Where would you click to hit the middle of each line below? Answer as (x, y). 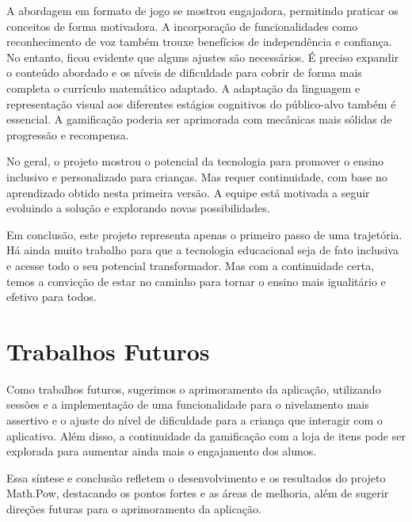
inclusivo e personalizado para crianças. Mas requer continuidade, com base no (197, 176)
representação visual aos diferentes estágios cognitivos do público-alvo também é (201, 103)
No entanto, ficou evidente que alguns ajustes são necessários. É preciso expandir (203, 57)
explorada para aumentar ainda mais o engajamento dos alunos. (162, 451)
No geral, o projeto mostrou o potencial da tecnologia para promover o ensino (195, 161)
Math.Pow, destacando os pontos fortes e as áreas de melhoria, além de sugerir (198, 493)
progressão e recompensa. (68, 134)
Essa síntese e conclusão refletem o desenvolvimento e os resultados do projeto (196, 477)
